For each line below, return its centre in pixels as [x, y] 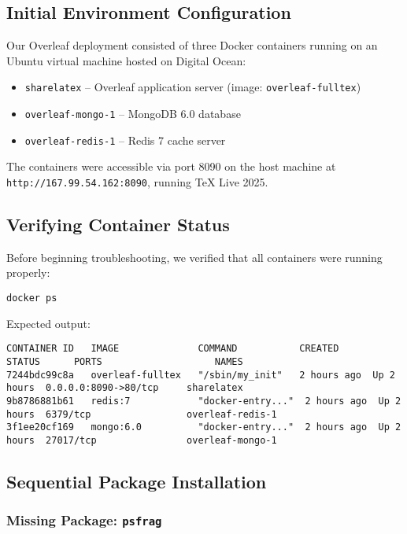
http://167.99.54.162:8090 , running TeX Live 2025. [137, 181]
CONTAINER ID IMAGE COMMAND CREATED [173, 349]
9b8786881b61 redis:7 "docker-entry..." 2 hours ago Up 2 [204, 401]
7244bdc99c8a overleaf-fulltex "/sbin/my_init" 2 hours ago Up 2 [201, 375]
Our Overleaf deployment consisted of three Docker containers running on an [192, 45]
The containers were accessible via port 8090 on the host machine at [171, 166]
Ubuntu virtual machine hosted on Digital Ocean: [126, 60]
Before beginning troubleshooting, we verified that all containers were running [194, 257]
